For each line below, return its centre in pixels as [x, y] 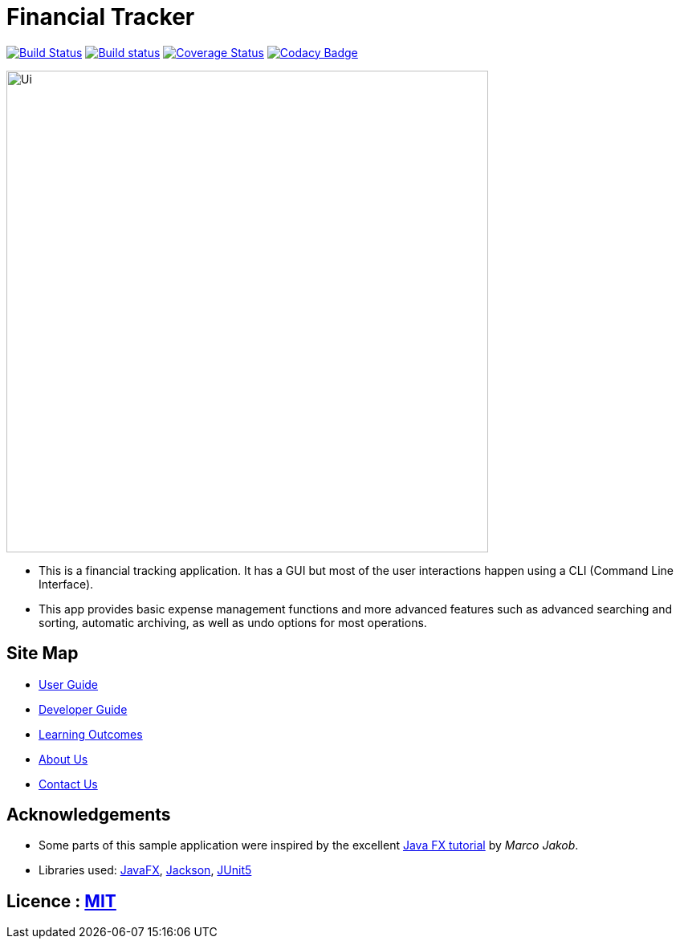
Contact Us [68, 784]
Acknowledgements [89, 815]
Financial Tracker [101, 17]
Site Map [43, 654]
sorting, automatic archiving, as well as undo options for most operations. [233, 622]
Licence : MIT [61, 901]
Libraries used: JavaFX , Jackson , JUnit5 [145, 870]
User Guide [69, 684]
